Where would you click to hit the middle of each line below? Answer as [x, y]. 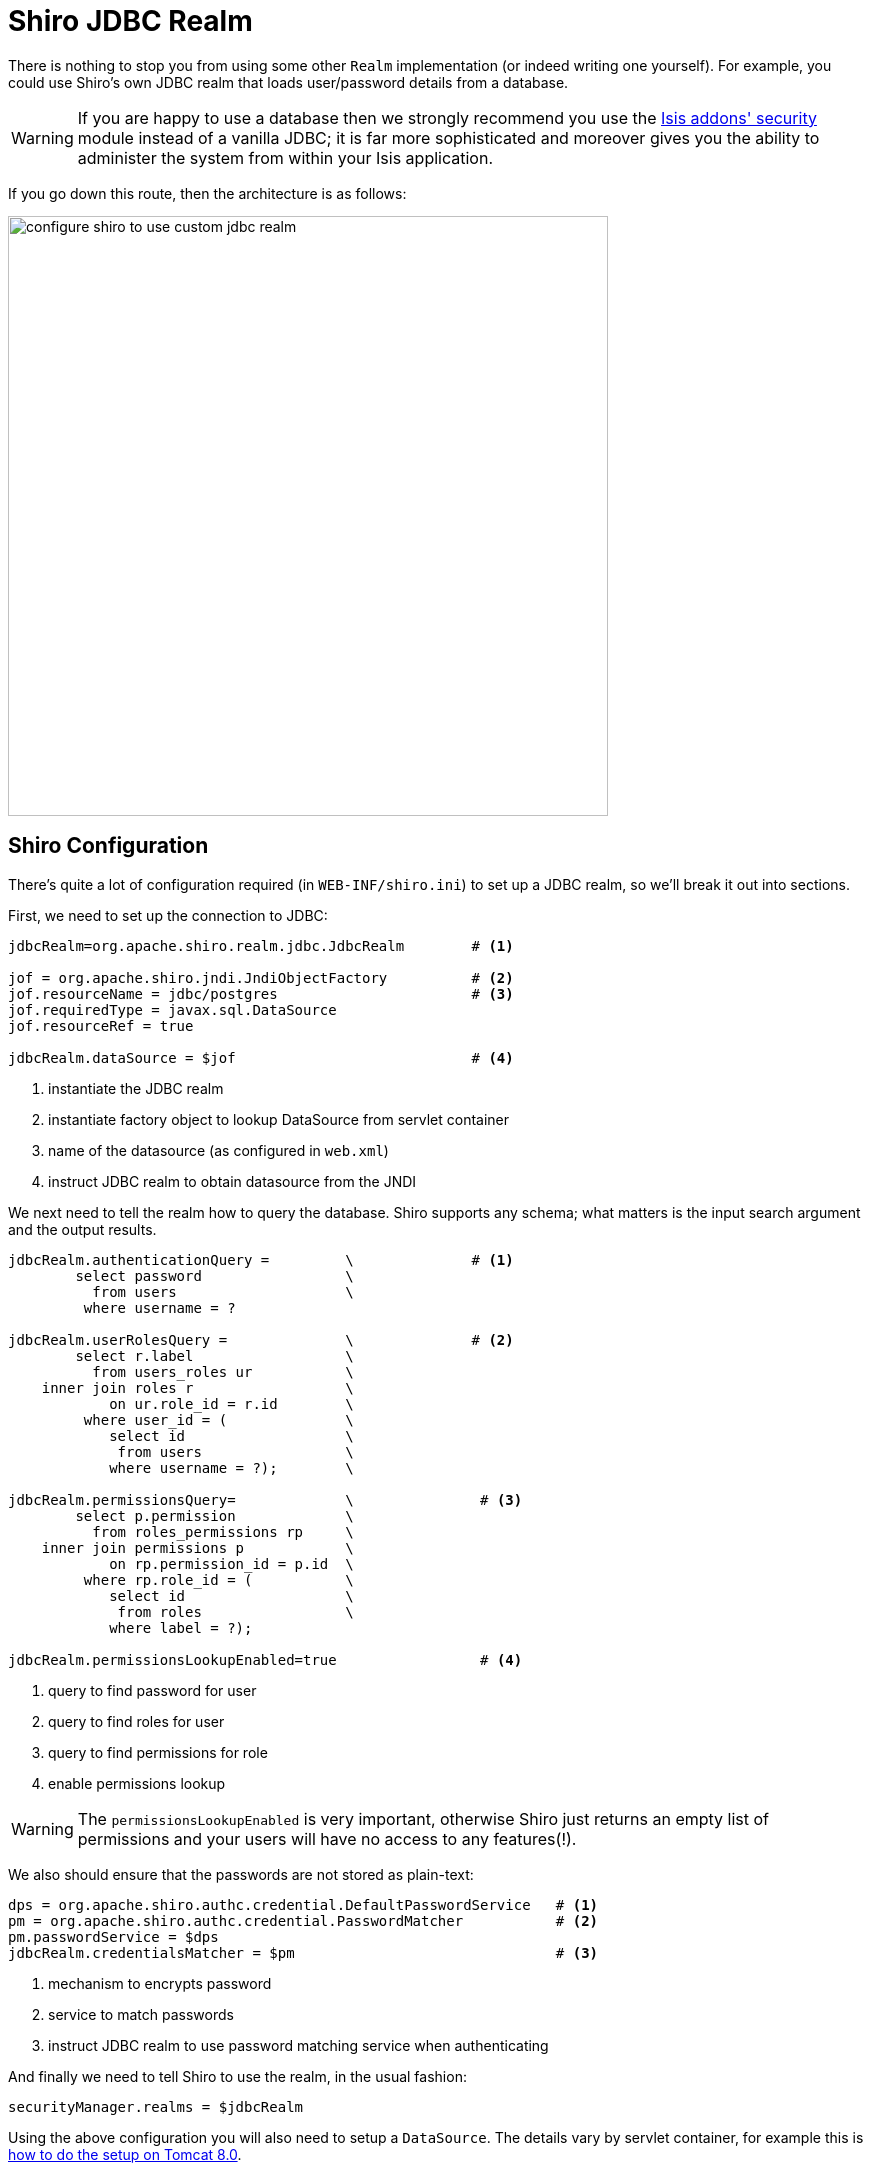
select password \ [214, 1275]
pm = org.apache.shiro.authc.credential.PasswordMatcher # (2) [303, 1920]
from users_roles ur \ [223, 1371]
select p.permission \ [214, 1515]
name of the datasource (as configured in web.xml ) [218, 1150]
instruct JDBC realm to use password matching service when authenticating [298, 2045]
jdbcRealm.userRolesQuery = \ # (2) [261, 1339]
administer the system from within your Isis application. [285, 157]
